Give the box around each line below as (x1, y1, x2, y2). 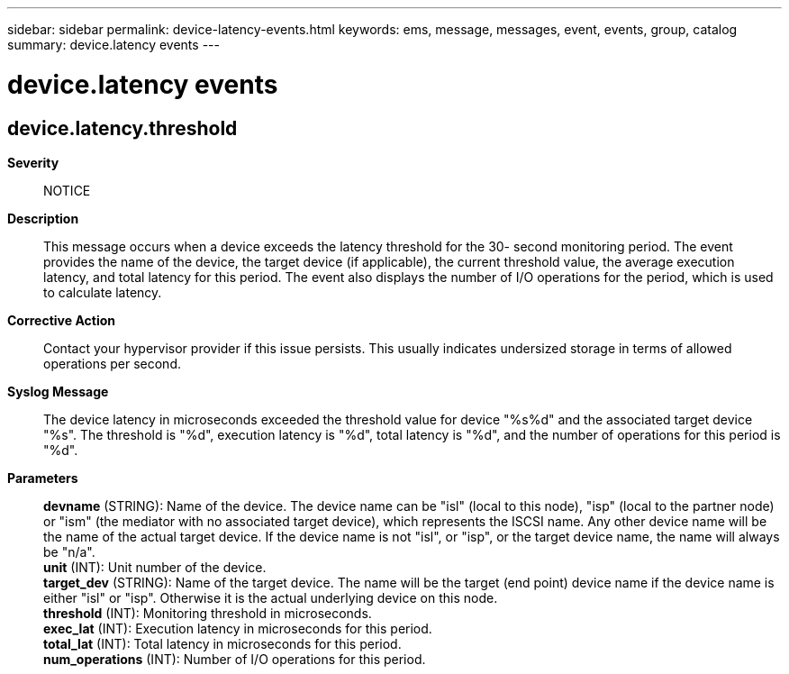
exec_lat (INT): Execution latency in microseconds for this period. (43, 620, 432, 636)
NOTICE (43, 182, 91, 198)
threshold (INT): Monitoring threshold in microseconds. (43, 605, 372, 621)
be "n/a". (43, 543, 95, 560)
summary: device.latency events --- (7, 37, 220, 52)
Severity (7, 154, 59, 170)
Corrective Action (7, 312, 115, 328)
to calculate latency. (43, 284, 162, 300)
